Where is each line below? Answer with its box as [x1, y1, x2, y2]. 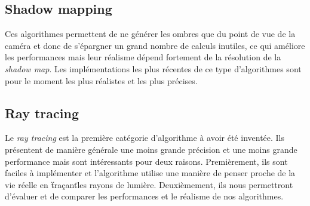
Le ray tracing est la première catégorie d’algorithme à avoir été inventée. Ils [5, 131, 285, 144]
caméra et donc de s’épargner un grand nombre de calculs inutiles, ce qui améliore [5, 39, 305, 51]
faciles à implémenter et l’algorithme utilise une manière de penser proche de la [5, 167, 296, 179]
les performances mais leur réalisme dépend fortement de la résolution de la [5, 51, 281, 63]
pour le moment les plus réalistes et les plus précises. [5, 74, 198, 87]
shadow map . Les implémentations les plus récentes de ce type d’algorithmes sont [5, 62, 302, 75]
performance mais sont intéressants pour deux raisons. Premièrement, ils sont [5, 155, 288, 167]
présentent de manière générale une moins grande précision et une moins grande [5, 143, 297, 155]
